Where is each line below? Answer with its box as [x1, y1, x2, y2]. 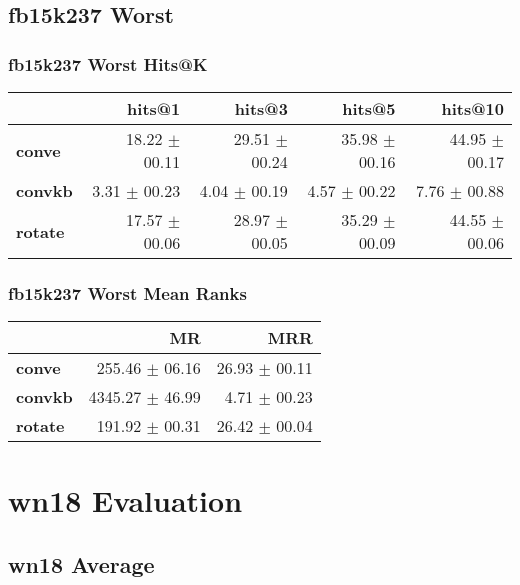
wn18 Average [8, 548, 155, 579]
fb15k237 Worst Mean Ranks [8, 280, 247, 305]
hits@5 [342, 97, 396, 120]
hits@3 [234, 97, 288, 120]
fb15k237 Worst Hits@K [8, 51, 208, 76]
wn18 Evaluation [8, 480, 243, 521]
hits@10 [441, 97, 504, 120]
